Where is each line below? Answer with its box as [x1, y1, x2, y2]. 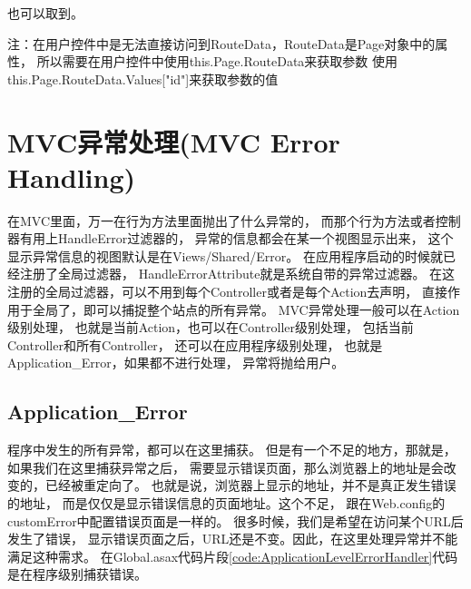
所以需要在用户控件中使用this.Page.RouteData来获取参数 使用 [36, 52, 397, 71]
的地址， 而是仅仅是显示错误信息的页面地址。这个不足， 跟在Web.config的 [7, 494, 446, 513]
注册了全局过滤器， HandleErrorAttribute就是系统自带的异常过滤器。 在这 [19, 264, 456, 283]
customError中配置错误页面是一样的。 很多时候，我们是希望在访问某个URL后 [7, 511, 464, 530]
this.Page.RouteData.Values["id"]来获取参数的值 [7, 69, 279, 88]
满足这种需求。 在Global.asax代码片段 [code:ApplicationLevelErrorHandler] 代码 [7, 546, 458, 565]
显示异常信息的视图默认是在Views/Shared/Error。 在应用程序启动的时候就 [7, 246, 443, 265]
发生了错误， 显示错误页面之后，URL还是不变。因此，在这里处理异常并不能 [7, 529, 458, 548]
